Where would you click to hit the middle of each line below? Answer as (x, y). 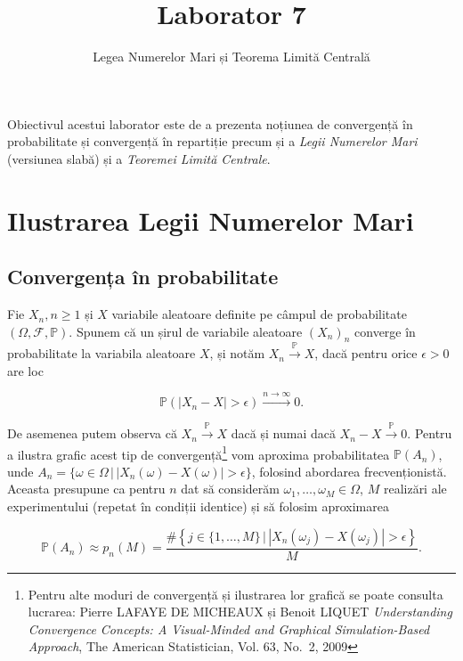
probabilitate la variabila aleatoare (102, 353)
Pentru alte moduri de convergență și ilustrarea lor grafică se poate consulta (236, 594)
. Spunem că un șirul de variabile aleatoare (186, 331)
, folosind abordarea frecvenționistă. (349, 471)
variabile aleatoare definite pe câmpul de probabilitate (259, 314)
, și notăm (237, 353)
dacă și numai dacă (283, 433)
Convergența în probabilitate (143, 277)
